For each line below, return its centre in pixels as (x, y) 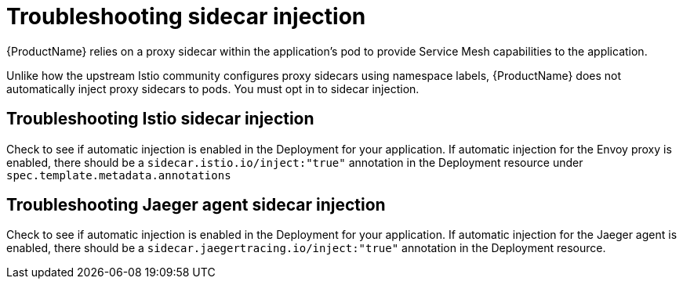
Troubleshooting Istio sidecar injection (160, 119)
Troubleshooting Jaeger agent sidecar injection (196, 205)
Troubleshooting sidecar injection (186, 16)
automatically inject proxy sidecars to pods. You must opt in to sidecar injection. (213, 88)
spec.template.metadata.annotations (119, 175)
